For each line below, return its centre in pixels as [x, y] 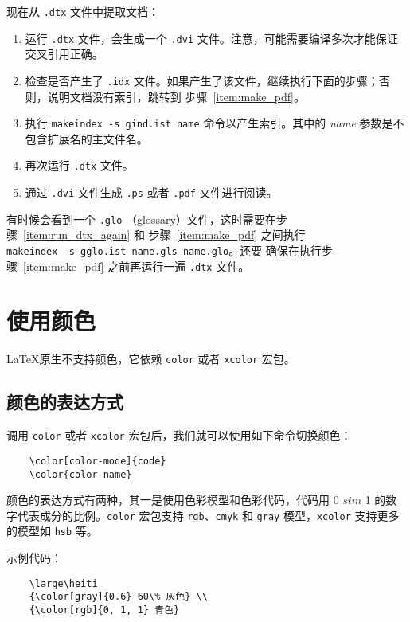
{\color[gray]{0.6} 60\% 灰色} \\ [118, 597]
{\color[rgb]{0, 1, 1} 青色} [104, 610]
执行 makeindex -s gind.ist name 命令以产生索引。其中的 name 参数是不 [215, 123]
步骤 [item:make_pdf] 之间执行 [227, 235]
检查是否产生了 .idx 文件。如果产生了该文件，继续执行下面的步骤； [202, 80]
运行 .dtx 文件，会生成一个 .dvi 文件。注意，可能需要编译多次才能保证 [211, 38]
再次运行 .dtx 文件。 [79, 165]
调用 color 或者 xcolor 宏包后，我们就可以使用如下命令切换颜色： [179, 435]
